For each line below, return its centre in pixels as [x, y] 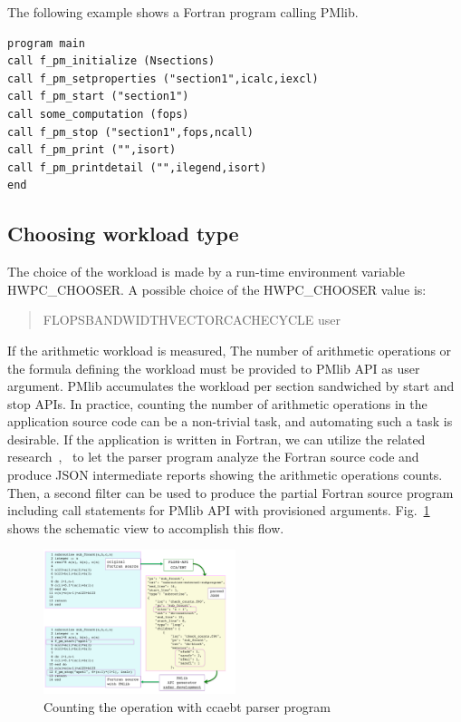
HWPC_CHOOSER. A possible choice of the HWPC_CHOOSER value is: [217, 289]
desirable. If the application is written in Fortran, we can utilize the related [216, 439]
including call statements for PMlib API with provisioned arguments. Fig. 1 [219, 510]
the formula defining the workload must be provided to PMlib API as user [214, 368]
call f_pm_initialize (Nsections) [111, 61]
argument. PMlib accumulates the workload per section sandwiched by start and [231, 386]
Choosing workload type [123, 234]
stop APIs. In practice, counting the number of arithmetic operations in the [217, 403]
